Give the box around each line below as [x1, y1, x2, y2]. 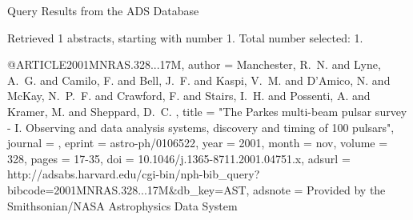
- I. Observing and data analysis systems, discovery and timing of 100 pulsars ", [7, 118, 395, 135]
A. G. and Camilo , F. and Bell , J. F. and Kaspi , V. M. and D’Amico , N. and [7, 71, 391, 88]
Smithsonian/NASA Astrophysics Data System [7, 197, 238, 214]
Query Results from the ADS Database [7, 2, 199, 18]
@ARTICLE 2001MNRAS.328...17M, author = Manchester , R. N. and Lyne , [7, 56, 381, 73]
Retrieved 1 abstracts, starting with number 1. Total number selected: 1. [7, 29, 363, 46]
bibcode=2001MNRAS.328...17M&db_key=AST [7, 181, 247, 198]
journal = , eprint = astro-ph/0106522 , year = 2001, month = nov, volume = [7, 134, 388, 151]
